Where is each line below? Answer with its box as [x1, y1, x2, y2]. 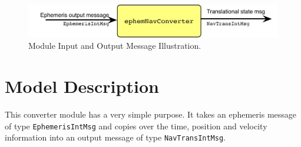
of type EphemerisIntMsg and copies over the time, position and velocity [5, 119, 267, 132]
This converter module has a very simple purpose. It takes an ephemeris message [5, 108, 297, 121]
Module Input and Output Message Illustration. [28, 39, 201, 52]
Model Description [5, 74, 159, 98]
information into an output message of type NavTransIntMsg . [5, 131, 226, 143]
